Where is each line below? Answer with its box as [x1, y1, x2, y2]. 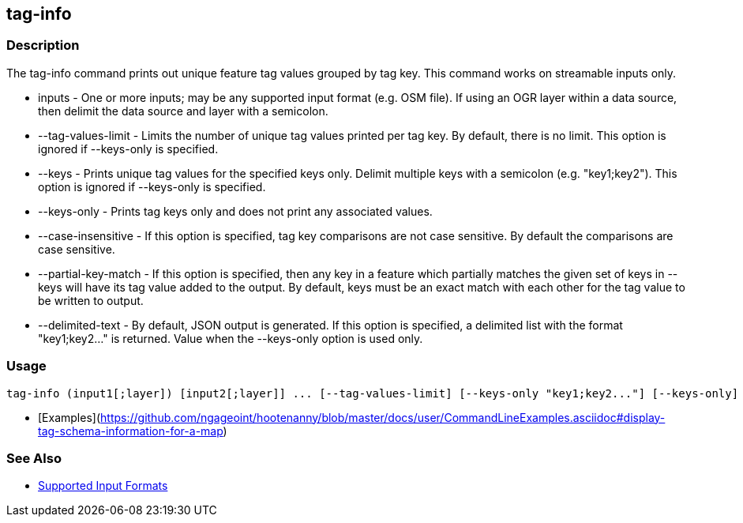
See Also [6, 450, 62, 466]
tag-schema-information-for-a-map [38, 423, 223, 438]
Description [6, 37, 80, 54]
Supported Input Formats [38, 479, 168, 493]
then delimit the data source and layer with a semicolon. [38, 103, 328, 118]
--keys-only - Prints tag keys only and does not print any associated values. [38, 204, 433, 218]
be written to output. [38, 293, 144, 307]
